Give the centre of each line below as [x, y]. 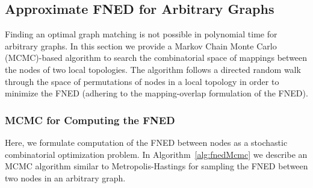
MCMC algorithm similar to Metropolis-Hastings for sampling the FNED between [156, 166]
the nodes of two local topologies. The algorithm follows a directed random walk [153, 69]
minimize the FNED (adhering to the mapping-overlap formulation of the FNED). [156, 93]
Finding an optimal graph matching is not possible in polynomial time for [141, 34]
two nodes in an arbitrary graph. [65, 177]
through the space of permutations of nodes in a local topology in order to [142, 81]
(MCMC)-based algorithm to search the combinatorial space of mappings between [156, 58]
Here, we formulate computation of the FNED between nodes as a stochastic [146, 142]
